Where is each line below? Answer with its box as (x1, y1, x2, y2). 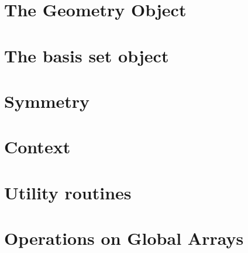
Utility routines (4, 180, 132, 204)
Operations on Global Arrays (4, 226, 244, 250)
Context (4, 135, 71, 159)
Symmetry (4, 89, 90, 113)
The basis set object (4, 43, 169, 67)
